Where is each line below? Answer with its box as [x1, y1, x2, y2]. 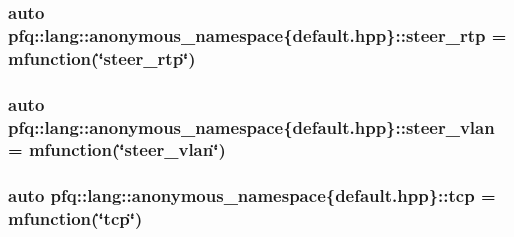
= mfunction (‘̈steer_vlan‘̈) [8, 137, 226, 162]
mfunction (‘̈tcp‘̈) [8, 206, 143, 231]
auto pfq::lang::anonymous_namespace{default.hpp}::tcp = [8, 183, 496, 208]
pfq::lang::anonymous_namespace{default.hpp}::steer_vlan [8, 114, 495, 139]
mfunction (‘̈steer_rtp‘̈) [8, 45, 196, 70]
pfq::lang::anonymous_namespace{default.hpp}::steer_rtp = [8, 22, 507, 47]
